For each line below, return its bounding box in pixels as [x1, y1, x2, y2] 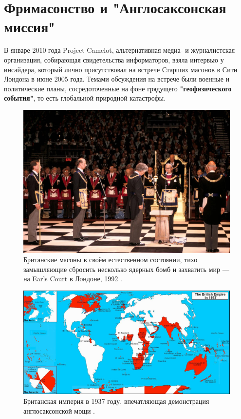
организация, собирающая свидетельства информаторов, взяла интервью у [4, 54, 224, 64]
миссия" [4, 17, 55, 37]
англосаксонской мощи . [23, 405, 95, 416]
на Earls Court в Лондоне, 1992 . [23, 273, 122, 284]
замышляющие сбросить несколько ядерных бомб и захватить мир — [23, 264, 229, 274]
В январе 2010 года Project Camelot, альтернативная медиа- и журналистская [4, 45, 235, 55]
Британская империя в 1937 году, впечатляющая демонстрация [23, 396, 209, 406]
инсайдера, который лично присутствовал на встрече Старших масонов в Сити [4, 64, 238, 74]
